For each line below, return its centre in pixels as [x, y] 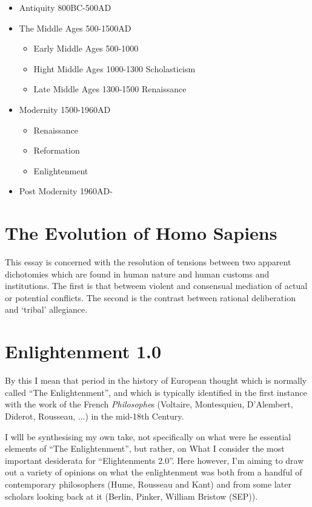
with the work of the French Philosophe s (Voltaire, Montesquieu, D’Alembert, [149, 404]
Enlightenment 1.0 [83, 351]
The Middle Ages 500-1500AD [75, 28]
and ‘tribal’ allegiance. [46, 309]
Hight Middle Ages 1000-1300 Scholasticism [115, 68]
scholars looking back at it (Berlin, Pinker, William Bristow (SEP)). [131, 496]
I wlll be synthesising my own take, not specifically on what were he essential [148, 436]
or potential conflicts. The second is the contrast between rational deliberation [150, 297]
